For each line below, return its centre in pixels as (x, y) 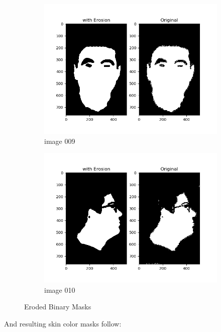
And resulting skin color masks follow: (63, 323)
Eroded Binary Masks (58, 307)
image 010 (60, 289)
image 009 (60, 141)
